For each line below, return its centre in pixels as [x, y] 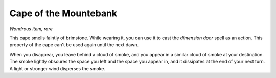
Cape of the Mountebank [63, 13]
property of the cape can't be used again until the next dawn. [74, 45]
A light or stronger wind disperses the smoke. [57, 68]
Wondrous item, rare [31, 29]
